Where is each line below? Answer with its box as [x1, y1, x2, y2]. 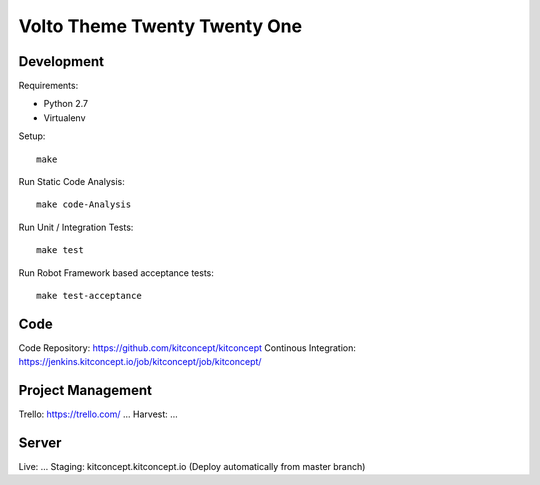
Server [18, 434, 62, 451]
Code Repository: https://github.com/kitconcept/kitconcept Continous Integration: [18, 341, 357, 354]
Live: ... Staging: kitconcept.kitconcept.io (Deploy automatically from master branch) [18, 461, 366, 473]
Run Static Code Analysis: [18, 176, 125, 188]
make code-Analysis [36, 199, 132, 210]
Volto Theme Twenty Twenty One [18, 15, 303, 37]
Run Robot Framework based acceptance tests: [18, 266, 215, 279]
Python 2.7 [43, 98, 89, 110]
